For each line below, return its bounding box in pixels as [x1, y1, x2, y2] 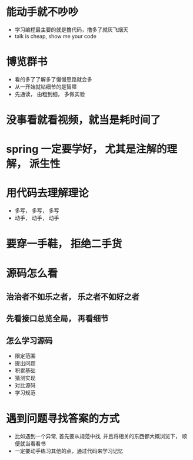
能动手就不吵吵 [6, 5, 79, 19]
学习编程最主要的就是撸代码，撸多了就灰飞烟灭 [14, 26, 128, 33]
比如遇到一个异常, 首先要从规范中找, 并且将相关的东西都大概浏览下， [14, 433, 181, 440]
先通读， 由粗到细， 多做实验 [14, 90, 85, 97]
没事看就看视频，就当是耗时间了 [6, 113, 161, 127]
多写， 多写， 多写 [14, 207, 59, 214]
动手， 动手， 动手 [14, 215, 59, 222]
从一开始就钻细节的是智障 [14, 83, 77, 90]
